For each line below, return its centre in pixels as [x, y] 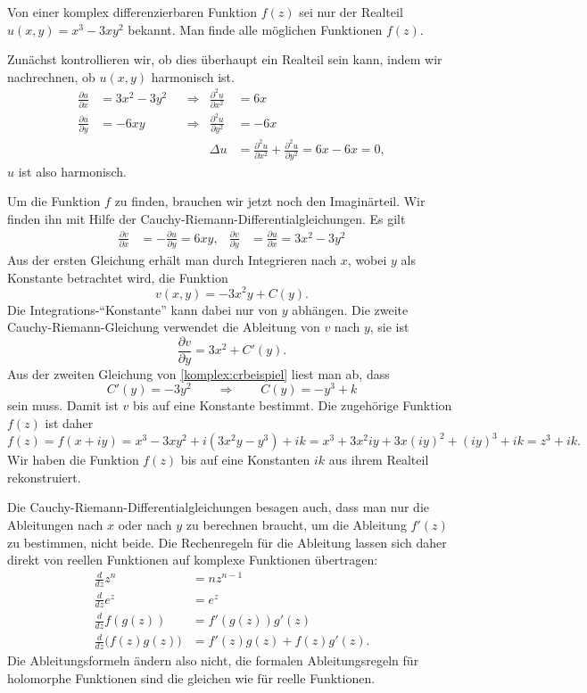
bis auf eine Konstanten [245, 460]
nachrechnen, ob [51, 76]
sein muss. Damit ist [63, 405]
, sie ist [389, 327]
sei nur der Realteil [351, 12]
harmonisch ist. [193, 76]
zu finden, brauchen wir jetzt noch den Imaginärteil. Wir [270, 201]
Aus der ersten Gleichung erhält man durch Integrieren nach [172, 260]
